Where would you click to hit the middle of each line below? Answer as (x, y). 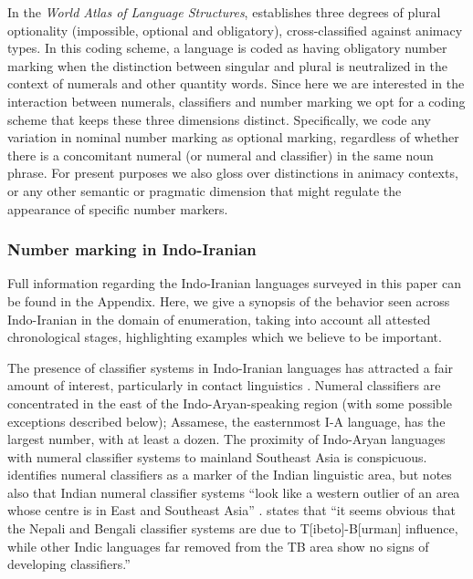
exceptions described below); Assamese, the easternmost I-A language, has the (226, 421)
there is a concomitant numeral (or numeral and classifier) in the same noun (221, 155)
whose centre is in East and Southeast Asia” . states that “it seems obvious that (231, 510)
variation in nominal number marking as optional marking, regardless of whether (233, 137)
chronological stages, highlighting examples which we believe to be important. (225, 337)
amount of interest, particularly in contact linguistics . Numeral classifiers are (224, 385)
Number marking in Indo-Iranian (132, 249)
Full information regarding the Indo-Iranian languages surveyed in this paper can (234, 283)
